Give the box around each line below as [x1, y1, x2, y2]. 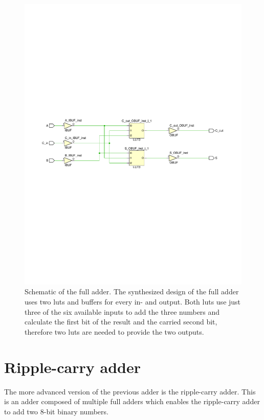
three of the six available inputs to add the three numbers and [25, 306, 220, 317]
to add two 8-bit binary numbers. [4, 406, 108, 416]
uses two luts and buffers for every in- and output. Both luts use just [25, 296, 241, 307]
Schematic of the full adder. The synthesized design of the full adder [25, 286, 239, 297]
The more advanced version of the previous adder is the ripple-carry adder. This [4, 386, 256, 396]
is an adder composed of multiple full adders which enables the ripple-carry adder [4, 396, 260, 407]
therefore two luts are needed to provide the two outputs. [25, 326, 204, 337]
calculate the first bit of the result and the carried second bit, [25, 316, 217, 327]
